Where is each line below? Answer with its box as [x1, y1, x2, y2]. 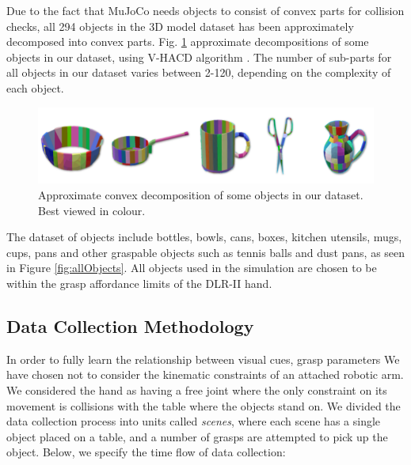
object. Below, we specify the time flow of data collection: [6, 444, 286, 460]
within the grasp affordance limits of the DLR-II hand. [6, 275, 272, 292]
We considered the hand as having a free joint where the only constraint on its [6, 382, 387, 399]
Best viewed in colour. [38, 202, 146, 218]
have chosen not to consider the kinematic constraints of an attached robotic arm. [6, 366, 404, 383]
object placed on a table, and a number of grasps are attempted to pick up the [6, 428, 388, 444]
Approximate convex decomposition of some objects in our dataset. [38, 187, 363, 203]
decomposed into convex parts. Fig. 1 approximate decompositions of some [6, 33, 369, 50]
